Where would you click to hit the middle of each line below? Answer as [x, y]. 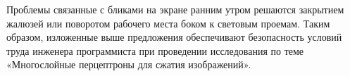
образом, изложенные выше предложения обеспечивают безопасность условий [174, 37]
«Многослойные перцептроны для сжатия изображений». [129, 64]
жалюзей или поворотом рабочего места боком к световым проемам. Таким [168, 23]
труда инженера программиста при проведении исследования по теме [155, 50]
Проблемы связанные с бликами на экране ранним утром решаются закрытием [175, 9]
